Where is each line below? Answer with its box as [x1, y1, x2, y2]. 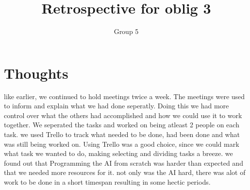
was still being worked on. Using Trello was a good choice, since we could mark [4, 138, 239, 149]
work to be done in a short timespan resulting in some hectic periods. [4, 177, 211, 187]
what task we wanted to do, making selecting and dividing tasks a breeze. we [4, 148, 233, 158]
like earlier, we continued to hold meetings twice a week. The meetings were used [4, 91, 245, 101]
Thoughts [4, 63, 68, 83]
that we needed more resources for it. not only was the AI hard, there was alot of [4, 167, 246, 177]
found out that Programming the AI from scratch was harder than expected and [4, 157, 243, 168]
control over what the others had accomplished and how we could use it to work [4, 110, 242, 120]
